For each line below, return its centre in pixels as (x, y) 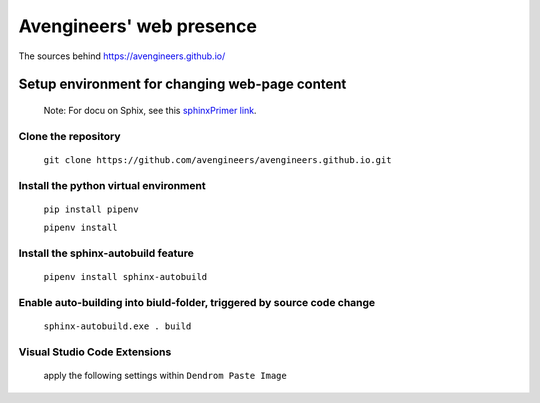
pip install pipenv (91, 209)
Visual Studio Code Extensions (95, 352)
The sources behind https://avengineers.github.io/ (122, 56)
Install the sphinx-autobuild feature (106, 253)
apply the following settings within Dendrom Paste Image (165, 376)
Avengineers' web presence (137, 26)
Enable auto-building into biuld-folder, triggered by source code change (197, 302)
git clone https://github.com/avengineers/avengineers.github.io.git (217, 159)
